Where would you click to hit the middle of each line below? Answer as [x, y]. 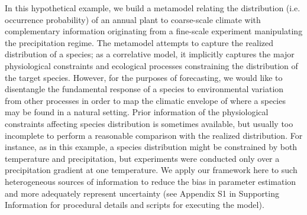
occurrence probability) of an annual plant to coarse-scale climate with [133, 19]
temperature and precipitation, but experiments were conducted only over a [142, 158]
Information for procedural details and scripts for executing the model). [135, 205]
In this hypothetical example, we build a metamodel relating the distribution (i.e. [153, 8]
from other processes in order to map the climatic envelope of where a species [145, 100]
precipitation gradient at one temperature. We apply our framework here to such [151, 170]
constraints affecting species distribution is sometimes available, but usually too [149, 123]
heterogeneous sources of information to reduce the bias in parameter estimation [151, 181]
